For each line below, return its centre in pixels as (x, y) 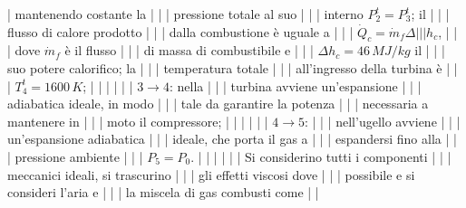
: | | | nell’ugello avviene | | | (383, 121)
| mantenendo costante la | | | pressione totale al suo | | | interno (185, 14)
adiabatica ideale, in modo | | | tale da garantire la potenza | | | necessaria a (218, 104)
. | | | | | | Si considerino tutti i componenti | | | (321, 156)
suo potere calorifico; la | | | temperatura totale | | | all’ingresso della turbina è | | (233, 67)
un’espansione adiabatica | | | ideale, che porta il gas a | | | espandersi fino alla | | (232, 139)
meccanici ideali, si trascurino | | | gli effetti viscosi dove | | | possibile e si (211, 174)
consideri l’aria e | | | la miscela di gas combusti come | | (163, 192)
